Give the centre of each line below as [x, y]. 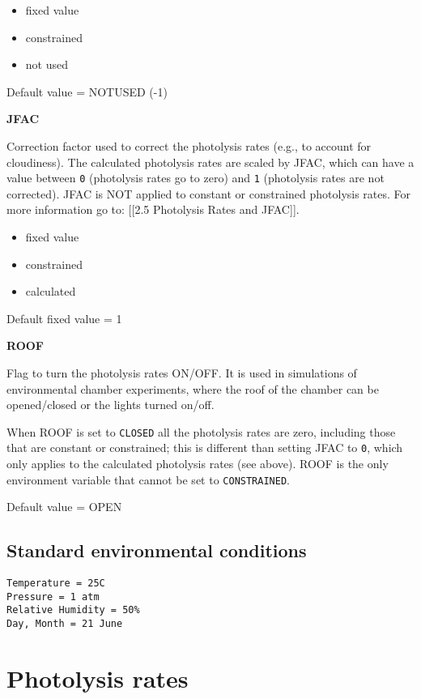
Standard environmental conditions [157, 550]
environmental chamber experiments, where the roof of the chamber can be [193, 388]
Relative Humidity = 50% [73, 610]
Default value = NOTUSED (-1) [87, 91]
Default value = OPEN [64, 507]
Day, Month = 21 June [65, 624]
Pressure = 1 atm [53, 597]
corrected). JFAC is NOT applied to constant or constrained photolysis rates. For [209, 193]
